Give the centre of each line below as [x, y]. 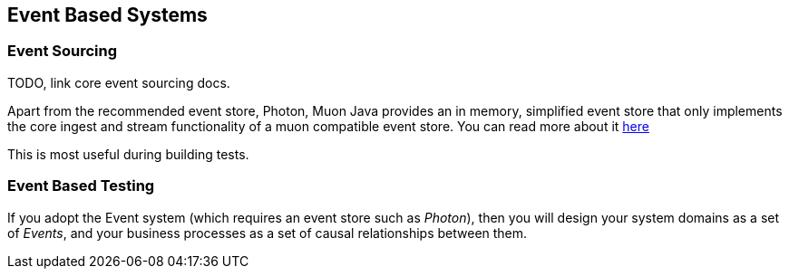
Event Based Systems [107, 15]
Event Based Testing [81, 186]
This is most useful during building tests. [128, 154]
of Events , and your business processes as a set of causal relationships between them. [268, 233]
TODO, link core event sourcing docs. [119, 82]
